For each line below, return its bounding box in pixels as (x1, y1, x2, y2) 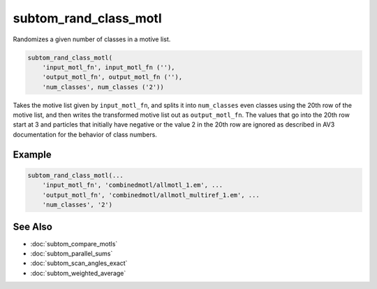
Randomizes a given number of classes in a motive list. (13, 35, 171, 43)
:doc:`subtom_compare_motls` (30, 239, 118, 248)
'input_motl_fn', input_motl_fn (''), (42, 63, 175, 71)
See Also (13, 221, 52, 233)
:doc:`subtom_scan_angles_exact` (30, 259, 128, 267)
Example (13, 148, 52, 160)
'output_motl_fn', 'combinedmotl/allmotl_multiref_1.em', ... (42, 191, 260, 199)
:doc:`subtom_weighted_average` (30, 269, 126, 277)
